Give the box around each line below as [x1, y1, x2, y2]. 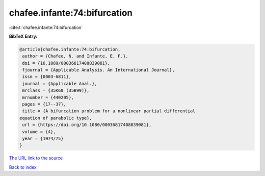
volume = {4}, [22, 129, 56, 134]
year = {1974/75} [22, 136, 64, 141]
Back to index [9, 164, 37, 170]
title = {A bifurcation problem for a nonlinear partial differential [22, 108, 196, 114]
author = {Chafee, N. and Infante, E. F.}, [22, 53, 129, 59]
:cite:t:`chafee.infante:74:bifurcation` [9, 25, 83, 30]
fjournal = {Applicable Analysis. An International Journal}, [22, 67, 175, 73]
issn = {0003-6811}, [22, 74, 72, 79]
